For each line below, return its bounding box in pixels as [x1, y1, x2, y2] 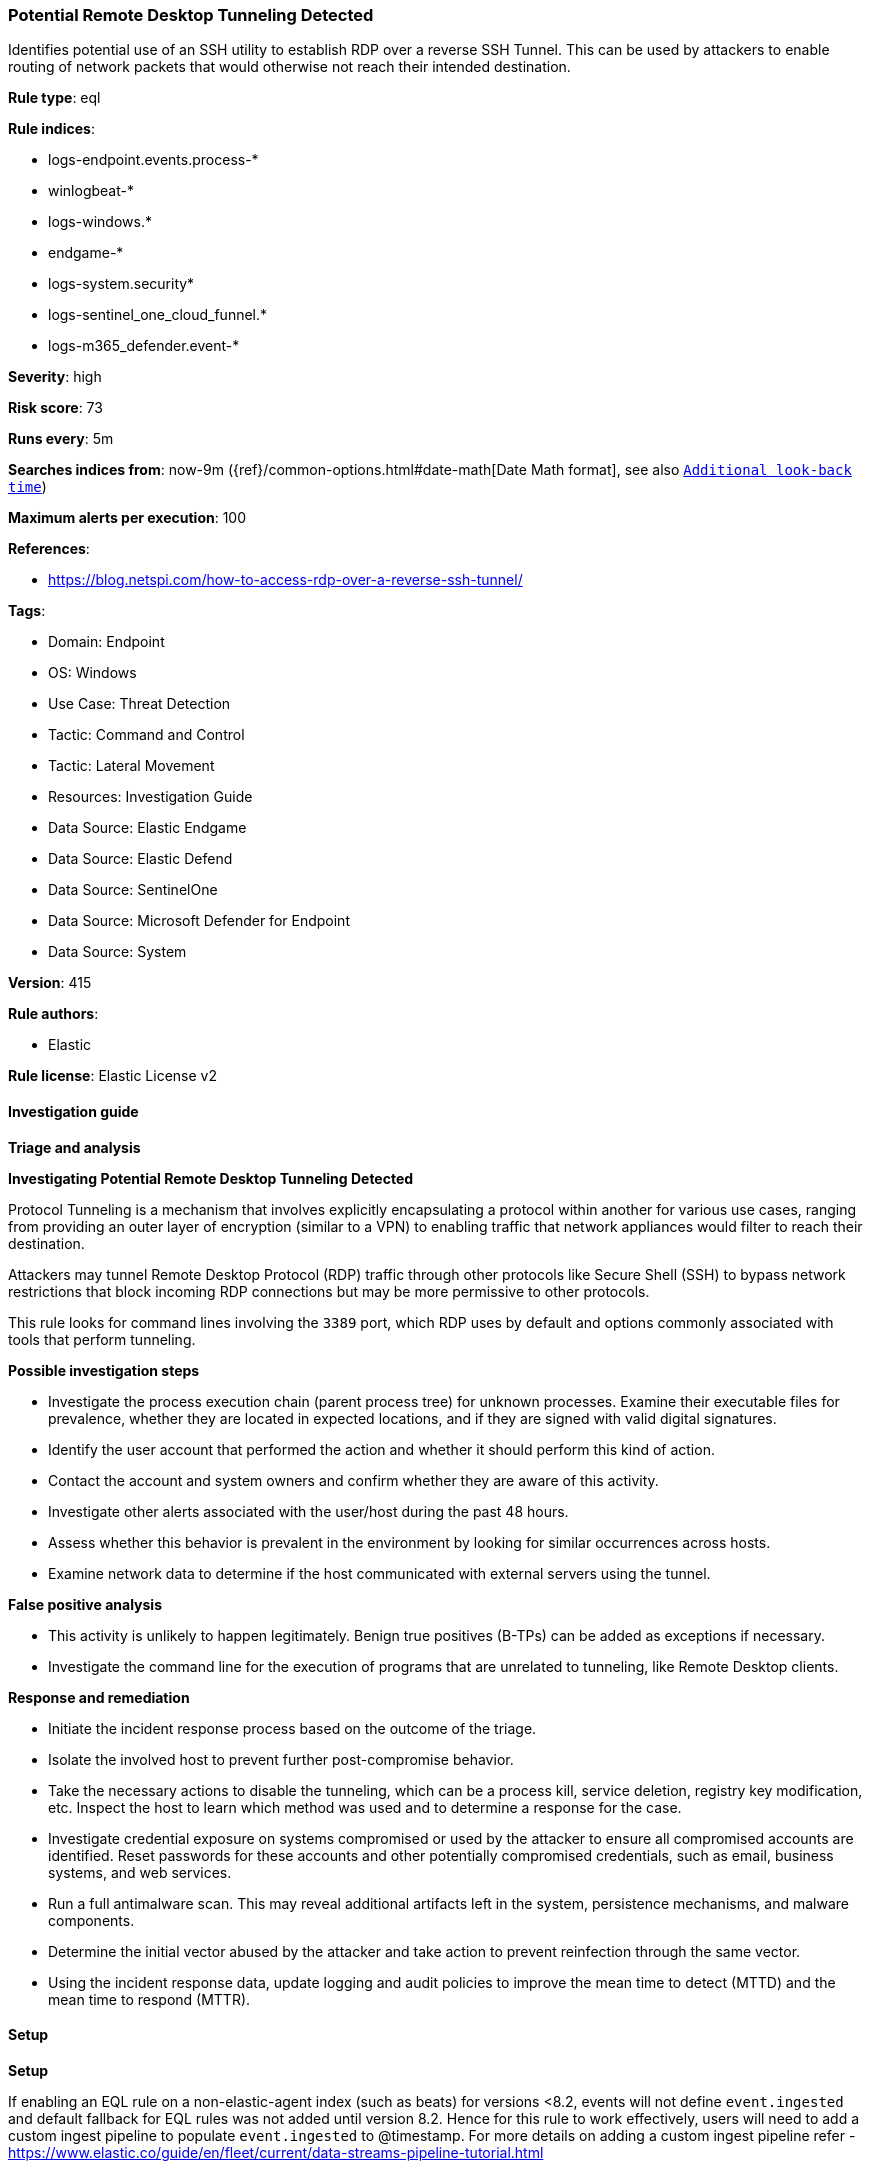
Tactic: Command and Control [48, 726, 245, 744]
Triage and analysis [8, 1138, 141, 1156]
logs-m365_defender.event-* [48, 337, 240, 355]
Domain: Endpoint [48, 633, 165, 651]
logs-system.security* [48, 275, 195, 293]
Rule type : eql [8, 89, 101, 107]
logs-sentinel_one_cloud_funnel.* [48, 306, 268, 324]
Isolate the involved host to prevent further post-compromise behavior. [48, 1750, 514, 1768]
